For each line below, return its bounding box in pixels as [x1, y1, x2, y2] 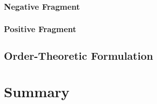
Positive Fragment [4, 22, 77, 35]
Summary [4, 81, 70, 101]
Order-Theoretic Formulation [4, 48, 153, 63]
